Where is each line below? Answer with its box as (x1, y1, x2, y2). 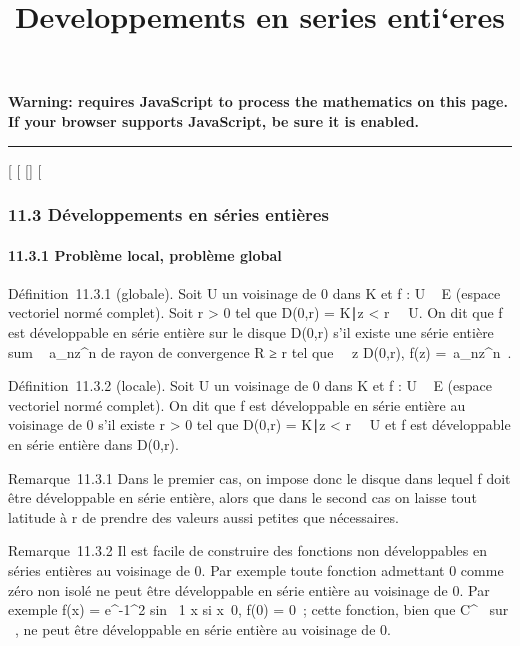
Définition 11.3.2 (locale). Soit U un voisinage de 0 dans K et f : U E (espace (8, 375, 492, 396)
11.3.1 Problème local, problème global (8, 244, 282, 265)
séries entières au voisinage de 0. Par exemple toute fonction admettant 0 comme (8, 559, 504, 580)
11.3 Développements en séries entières (8, 202, 329, 227)
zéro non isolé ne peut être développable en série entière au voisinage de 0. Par (8, 579, 490, 600)
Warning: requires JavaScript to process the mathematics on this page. (8, 91, 508, 112)
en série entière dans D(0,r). (8, 433, 179, 454)
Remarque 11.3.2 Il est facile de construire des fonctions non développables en (8, 540, 488, 561)
